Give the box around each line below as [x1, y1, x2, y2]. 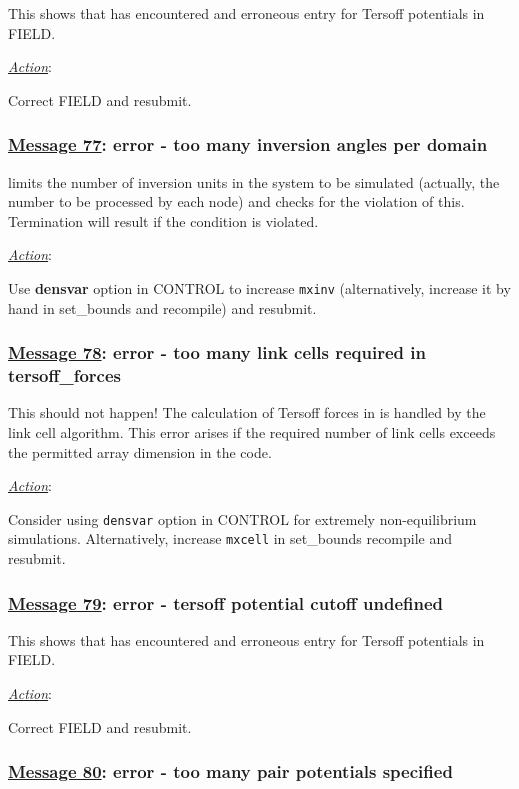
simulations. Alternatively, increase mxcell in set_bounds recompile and [8, 528, 453, 549]
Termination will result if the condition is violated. [8, 210, 319, 231]
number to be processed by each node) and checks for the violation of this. [8, 191, 465, 212]
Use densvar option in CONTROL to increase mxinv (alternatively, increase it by [8, 277, 511, 298]
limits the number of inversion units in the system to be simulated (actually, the [8, 171, 500, 192]
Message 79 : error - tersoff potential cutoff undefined [8, 590, 444, 615]
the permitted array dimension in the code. [8, 441, 272, 462]
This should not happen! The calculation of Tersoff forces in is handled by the [8, 402, 486, 423]
